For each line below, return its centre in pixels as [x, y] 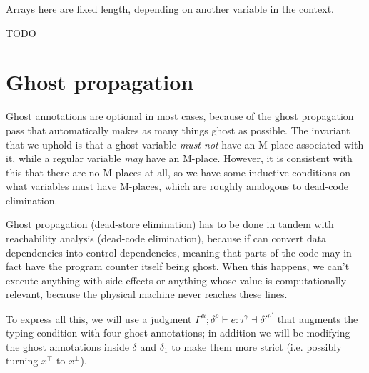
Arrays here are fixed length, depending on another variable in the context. [170, 9]
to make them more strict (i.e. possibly [257, 346]
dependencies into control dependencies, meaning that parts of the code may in [179, 252]
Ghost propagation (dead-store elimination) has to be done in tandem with [170, 224]
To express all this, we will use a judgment [99, 318]
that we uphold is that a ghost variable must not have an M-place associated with [185, 144]
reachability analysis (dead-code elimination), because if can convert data [166, 238]
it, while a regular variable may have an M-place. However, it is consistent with [179, 158]
